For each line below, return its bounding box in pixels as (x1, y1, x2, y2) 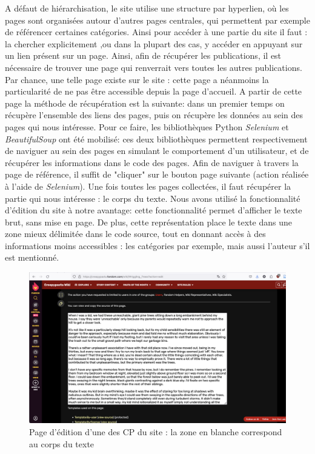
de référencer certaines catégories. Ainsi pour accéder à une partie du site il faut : (5, 25, 308, 38)
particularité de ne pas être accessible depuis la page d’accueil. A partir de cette (5, 85, 302, 98)
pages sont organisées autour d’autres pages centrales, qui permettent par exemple (5, 13, 310, 26)
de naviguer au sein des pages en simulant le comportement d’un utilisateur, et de (5, 144, 309, 157)
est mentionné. (5, 251, 59, 264)
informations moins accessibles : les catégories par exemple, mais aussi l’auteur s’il (5, 239, 310, 252)
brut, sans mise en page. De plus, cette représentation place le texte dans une (5, 215, 292, 228)
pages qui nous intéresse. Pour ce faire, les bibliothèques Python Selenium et (5, 120, 289, 133)
